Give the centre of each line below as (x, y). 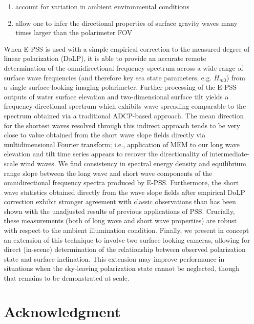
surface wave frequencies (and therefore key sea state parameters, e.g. (108, 77)
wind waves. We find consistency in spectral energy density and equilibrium (133, 163)
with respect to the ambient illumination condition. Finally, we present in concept (127, 230)
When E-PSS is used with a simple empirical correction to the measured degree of (127, 48)
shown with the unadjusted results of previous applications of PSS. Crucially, (119, 211)
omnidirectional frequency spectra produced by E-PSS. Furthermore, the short (121, 182)
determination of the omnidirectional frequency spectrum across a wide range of (124, 67)
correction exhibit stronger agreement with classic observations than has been (120, 201)
